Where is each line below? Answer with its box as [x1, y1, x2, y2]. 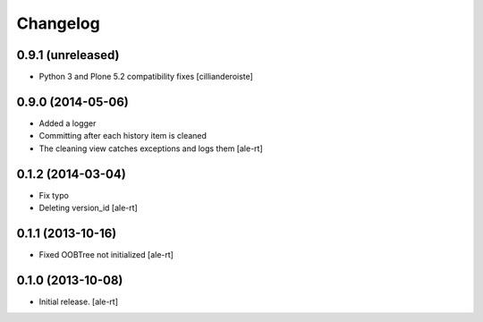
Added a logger [38, 117, 97, 129]
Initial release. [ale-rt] [38, 296, 118, 307]
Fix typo [38, 190, 69, 200]
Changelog [16, 13, 100, 33]
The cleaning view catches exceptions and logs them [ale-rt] [38, 143, 263, 154]
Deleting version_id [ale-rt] [38, 202, 138, 214]
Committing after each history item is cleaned [38, 131, 208, 141]
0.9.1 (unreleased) [16, 47, 120, 63]
